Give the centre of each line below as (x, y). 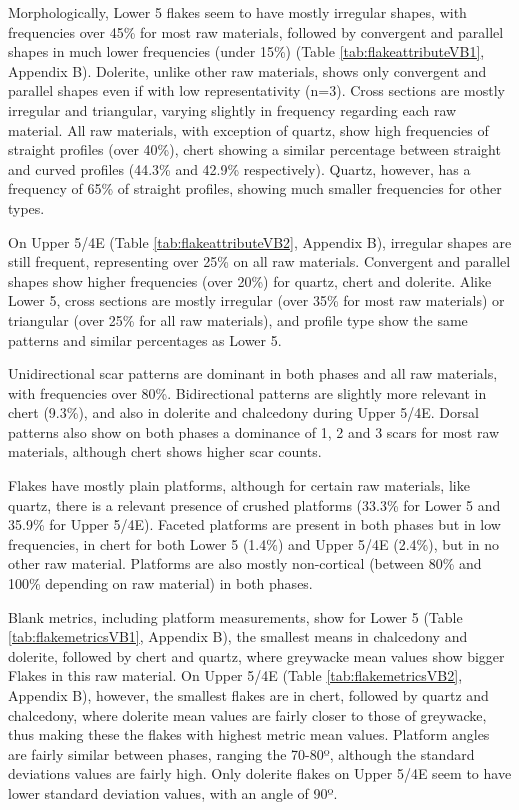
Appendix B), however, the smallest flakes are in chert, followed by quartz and (248, 695)
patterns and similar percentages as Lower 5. (145, 339)
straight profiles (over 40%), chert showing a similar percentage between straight (254, 149)
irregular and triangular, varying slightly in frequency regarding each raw (232, 109)
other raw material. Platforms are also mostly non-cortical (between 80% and (245, 563)
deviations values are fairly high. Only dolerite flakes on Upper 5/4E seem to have (260, 773)
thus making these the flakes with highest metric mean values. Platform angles (249, 734)
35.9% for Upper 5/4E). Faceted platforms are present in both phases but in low (254, 524)
